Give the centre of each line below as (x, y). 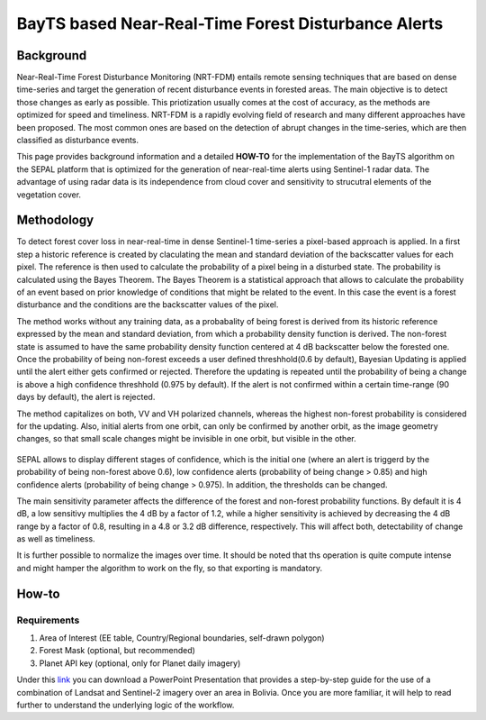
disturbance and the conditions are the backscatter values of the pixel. (148, 305)
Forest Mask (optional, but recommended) (117, 651)
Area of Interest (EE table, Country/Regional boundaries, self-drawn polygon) (182, 638)
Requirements (48, 620)
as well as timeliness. (56, 539)
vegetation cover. (49, 195)
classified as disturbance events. (78, 141)
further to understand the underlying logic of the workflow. (126, 705)
